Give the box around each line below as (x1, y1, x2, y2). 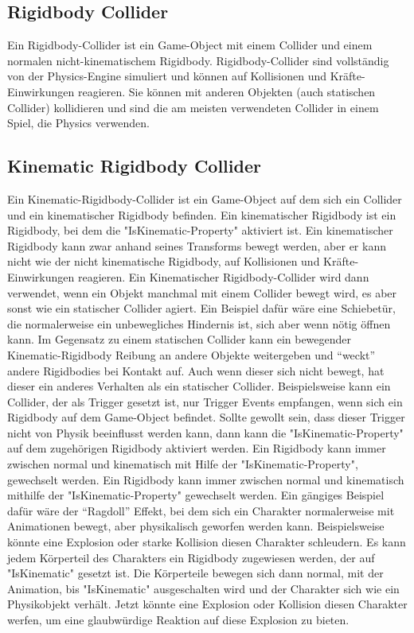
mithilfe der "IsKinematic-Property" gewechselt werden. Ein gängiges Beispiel (7, 487, 385, 503)
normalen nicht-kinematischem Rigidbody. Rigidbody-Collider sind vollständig (7, 52, 389, 68)
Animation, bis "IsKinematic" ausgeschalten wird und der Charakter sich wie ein (7, 580, 400, 596)
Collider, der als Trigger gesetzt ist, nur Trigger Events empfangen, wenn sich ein (7, 393, 403, 410)
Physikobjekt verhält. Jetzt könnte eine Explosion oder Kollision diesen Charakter (7, 596, 408, 612)
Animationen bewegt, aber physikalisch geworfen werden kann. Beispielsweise (7, 518, 385, 534)
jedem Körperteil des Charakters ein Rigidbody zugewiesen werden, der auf (7, 549, 375, 565)
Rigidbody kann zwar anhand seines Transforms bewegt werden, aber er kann (7, 237, 386, 254)
